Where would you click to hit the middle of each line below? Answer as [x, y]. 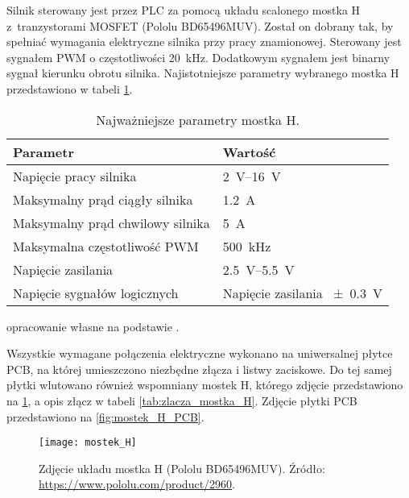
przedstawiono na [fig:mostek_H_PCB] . [105, 416]
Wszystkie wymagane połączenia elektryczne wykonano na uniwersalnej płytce [200, 353]
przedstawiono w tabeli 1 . [70, 88]
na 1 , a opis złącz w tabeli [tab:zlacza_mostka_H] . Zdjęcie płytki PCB [182, 400]
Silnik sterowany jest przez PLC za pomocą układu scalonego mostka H [184, 10]
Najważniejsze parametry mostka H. [198, 119]
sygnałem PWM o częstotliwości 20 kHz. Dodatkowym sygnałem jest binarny [198, 57]
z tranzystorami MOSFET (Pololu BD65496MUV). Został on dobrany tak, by [200, 25]
